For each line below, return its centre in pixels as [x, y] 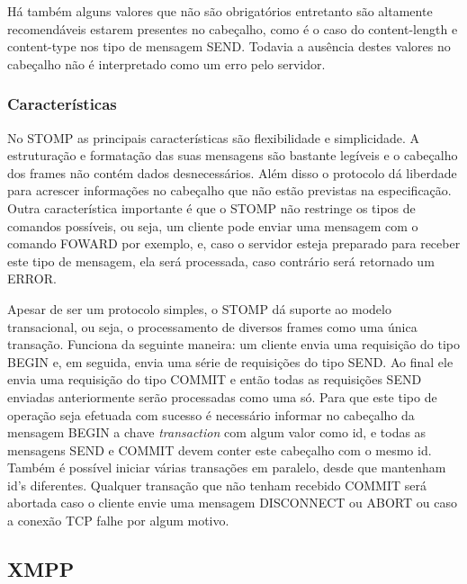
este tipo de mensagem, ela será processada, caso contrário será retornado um [221, 261]
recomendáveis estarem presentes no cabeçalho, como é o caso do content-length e [233, 28]
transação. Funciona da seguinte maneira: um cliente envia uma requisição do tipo [233, 344]
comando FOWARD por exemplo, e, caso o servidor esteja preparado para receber [234, 243]
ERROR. [32, 279]
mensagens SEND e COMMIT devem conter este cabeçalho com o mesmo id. [220, 449]
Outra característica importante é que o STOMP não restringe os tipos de [211, 207]
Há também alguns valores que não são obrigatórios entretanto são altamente [220, 11]
